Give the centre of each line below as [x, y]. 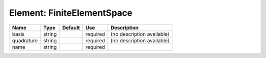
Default [71, 28]
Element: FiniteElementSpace [71, 13]
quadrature [25, 40]
